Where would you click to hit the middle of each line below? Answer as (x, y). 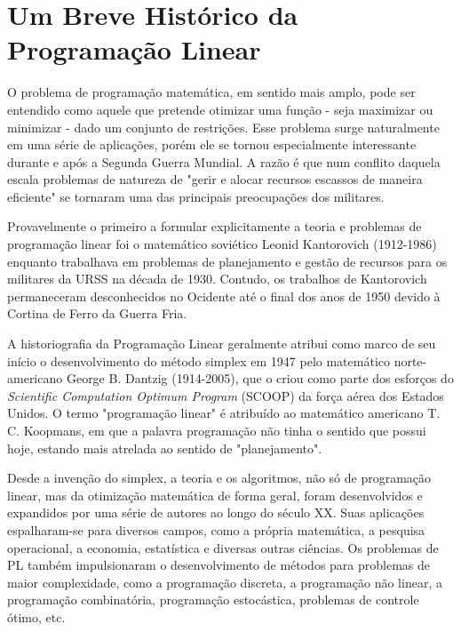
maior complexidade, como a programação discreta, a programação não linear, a (225, 582)
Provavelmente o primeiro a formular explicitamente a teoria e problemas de (215, 226)
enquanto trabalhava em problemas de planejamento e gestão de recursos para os (227, 261)
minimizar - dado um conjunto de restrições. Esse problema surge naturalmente (223, 127)
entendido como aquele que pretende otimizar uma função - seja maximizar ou (220, 109)
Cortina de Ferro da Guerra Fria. (97, 313)
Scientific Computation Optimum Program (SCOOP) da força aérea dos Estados (226, 395)
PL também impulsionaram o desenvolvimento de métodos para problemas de (219, 565)
